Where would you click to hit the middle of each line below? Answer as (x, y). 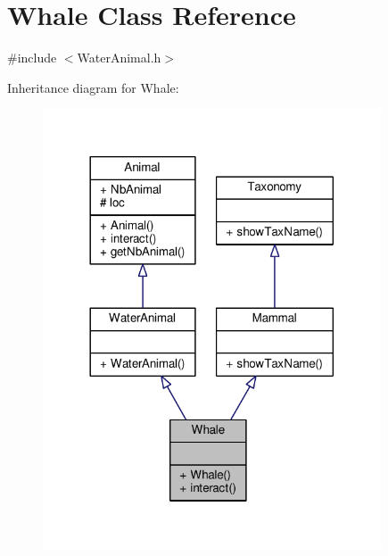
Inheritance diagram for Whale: (93, 87)
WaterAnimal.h (119, 58)
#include (32, 58)
